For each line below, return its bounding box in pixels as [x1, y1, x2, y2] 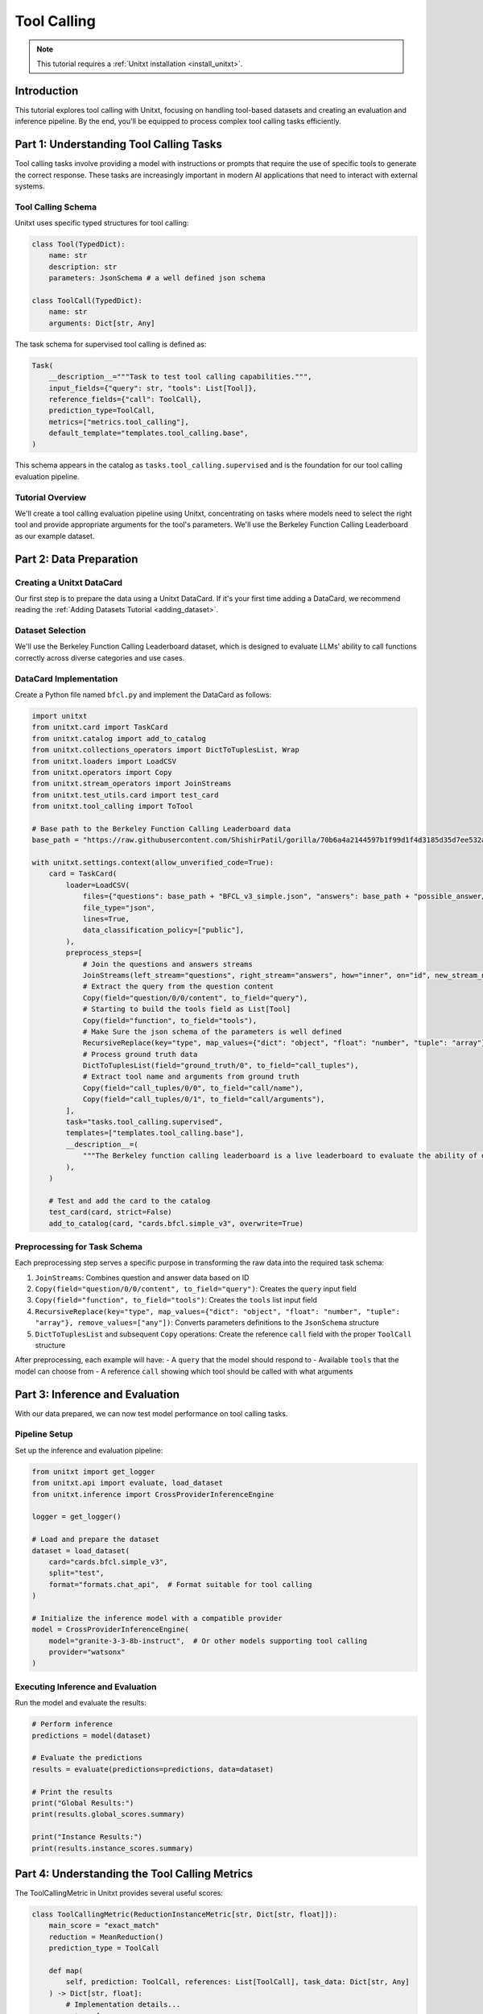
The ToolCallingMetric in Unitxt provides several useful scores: [14, 1888, 224, 1897]
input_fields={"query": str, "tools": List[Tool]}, [48, 383, 258, 392]
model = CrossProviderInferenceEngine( [31, 1625, 189, 1635]
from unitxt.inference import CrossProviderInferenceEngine [31, 1490, 275, 1498]
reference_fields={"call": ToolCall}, [48, 395, 202, 404]
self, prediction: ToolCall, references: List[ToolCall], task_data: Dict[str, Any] [65, 1978, 410, 1987]
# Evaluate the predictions [31, 1753, 142, 1763]
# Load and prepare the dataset [31, 1535, 160, 1544]
